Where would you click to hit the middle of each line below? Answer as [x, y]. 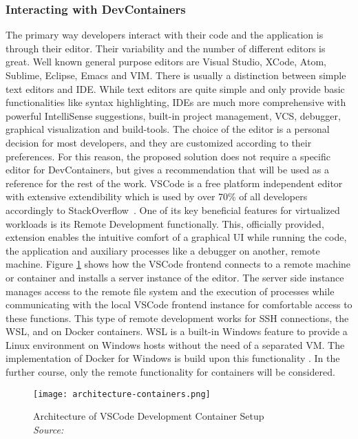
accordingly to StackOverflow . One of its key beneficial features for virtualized [173, 210]
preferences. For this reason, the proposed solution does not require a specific [168, 156]
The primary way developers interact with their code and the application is [165, 35]
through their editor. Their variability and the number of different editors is [166, 48]
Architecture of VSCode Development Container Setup [149, 416]
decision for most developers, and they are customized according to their [159, 142]
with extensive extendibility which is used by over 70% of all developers [157, 196]
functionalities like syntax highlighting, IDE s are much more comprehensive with [176, 102]
